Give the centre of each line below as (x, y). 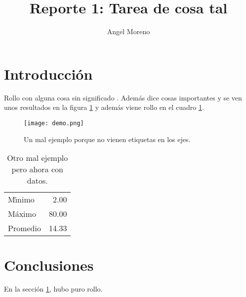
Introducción (48, 74)
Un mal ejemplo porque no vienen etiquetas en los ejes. (107, 139)
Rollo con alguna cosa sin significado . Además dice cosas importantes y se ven (123, 97)
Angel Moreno (128, 31)
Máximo (22, 214)
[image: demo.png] (54, 123)
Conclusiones (49, 265)
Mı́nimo (21, 199)
